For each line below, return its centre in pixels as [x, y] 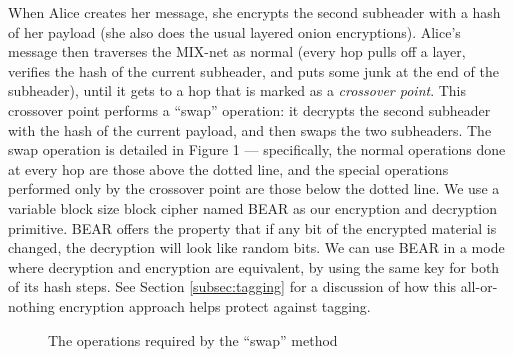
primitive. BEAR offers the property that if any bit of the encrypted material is [252, 227]
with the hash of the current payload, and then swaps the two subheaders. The [250, 129]
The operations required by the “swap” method [193, 339]
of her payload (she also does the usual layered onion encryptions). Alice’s [234, 31]
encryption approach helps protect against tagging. [215, 305]
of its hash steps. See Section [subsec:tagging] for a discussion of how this [232, 286]
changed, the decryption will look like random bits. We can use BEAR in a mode [256, 247]
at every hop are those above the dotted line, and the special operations [228, 168]
